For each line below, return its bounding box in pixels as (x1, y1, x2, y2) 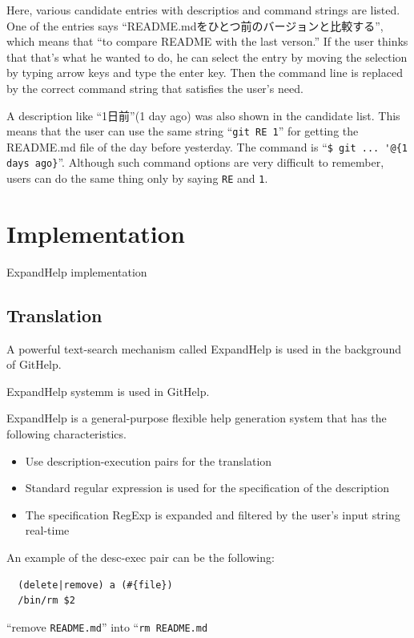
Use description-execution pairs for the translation (25, 452, 272, 469)
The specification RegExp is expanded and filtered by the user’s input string (25, 506, 400, 523)
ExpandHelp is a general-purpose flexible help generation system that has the (6, 410, 387, 426)
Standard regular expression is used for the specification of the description (25, 479, 389, 496)
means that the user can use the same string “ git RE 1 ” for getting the (6, 123, 359, 139)
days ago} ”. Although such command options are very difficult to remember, (6, 154, 384, 171)
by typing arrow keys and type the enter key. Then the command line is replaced (6, 64, 403, 81)
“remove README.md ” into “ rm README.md (6, 618, 208, 635)
